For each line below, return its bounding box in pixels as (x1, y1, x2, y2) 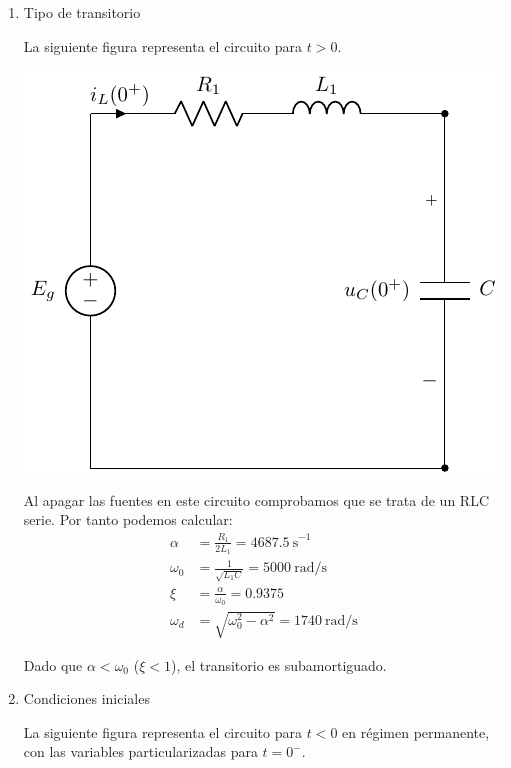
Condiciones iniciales (23, 688, 150, 709)
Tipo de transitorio (23, 2, 141, 22)
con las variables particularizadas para (23, 741, 258, 762)
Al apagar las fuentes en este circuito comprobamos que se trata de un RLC (23, 489, 490, 510)
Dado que (23, 654, 83, 675)
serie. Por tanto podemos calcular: (23, 509, 233, 530)
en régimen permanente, (342, 721, 490, 742)
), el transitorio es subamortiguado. (170, 654, 387, 675)
